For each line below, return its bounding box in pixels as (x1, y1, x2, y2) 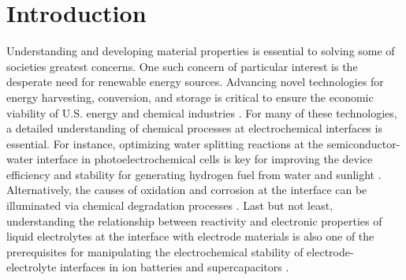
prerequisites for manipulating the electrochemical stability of (6, 243, 304, 259)
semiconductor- (326, 135, 400, 151)
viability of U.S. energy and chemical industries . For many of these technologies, (6, 104, 397, 121)
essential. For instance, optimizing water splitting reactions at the (6, 135, 324, 151)
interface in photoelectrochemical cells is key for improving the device (36, 151, 373, 167)
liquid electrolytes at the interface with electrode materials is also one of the (6, 228, 374, 245)
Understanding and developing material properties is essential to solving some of (6, 43, 395, 59)
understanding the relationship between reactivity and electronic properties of (6, 212, 382, 229)
